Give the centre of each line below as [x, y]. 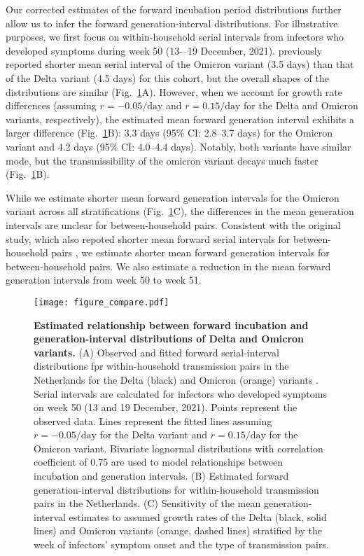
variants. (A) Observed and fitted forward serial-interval [156, 352]
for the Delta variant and [154, 435]
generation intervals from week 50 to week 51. [104, 280]
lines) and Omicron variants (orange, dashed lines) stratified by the [178, 530]
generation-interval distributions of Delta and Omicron [169, 339]
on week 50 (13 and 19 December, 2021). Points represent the [166, 407]
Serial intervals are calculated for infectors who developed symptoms [180, 393]
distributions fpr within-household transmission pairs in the [161, 366]
